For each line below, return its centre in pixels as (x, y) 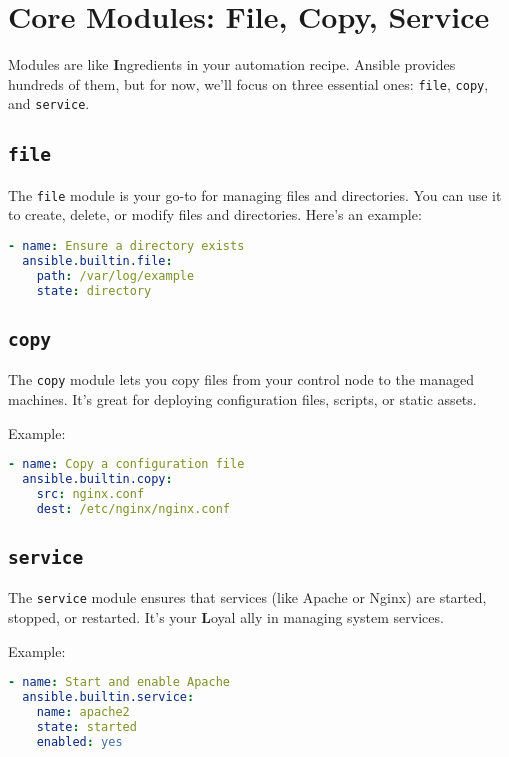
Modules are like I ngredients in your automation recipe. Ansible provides (232, 64)
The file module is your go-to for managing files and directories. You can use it (255, 194)
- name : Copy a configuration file (126, 464)
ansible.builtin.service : (108, 697)
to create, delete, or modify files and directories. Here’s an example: (215, 214)
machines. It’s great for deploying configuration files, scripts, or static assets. (242, 399)
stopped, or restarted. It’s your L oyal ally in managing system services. (226, 617)
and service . (49, 103)
